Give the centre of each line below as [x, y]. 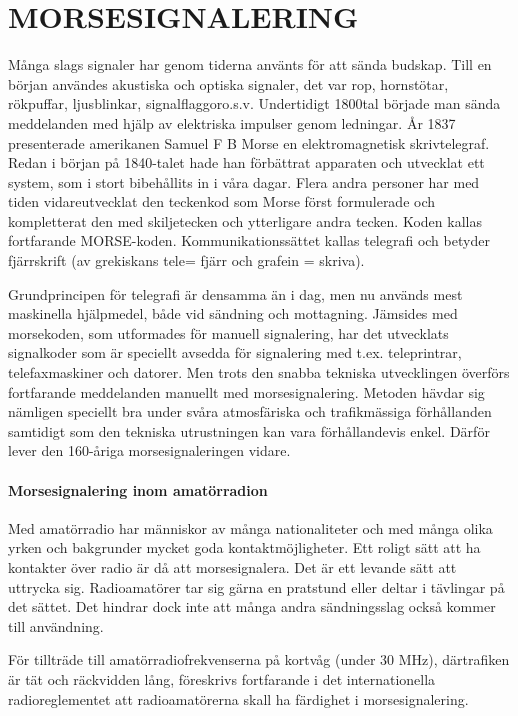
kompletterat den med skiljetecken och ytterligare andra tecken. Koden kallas [245, 220]
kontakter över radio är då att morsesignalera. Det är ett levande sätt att [232, 566]
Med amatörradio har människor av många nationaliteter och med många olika [250, 527]
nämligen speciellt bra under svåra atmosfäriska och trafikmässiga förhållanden [250, 411]
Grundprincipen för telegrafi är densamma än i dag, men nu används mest [235, 293]
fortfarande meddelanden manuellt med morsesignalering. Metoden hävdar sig [246, 391]
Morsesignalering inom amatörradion [138, 489]
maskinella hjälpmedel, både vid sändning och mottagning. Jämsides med [233, 313]
